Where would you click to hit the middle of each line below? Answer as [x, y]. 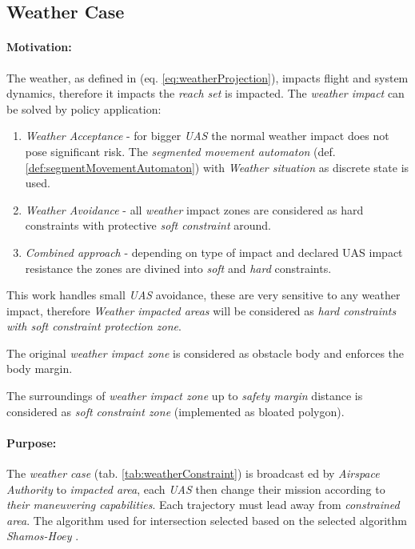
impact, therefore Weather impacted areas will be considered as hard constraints [202, 310]
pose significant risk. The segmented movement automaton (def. [180, 151]
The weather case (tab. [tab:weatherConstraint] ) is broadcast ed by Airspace [193, 473]
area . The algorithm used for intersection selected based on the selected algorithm [207, 520]
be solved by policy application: [84, 108]
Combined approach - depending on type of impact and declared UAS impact [214, 252]
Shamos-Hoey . [43, 536]
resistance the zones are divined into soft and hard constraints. [178, 268]
